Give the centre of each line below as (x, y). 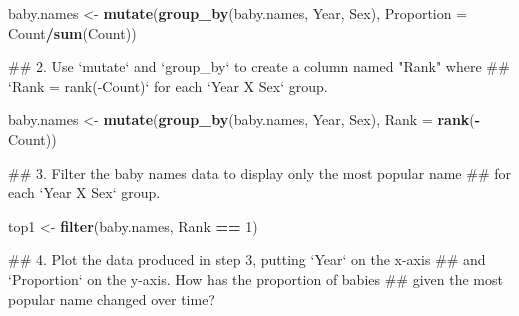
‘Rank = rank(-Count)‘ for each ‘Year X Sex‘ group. (168, 85)
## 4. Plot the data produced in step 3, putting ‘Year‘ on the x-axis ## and (247, 259)
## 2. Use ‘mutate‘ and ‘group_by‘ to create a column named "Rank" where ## (259, 66)
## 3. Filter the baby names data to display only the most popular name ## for (259, 172)
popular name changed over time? (111, 298)
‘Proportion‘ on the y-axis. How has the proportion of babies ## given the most (255, 278)
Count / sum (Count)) (72, 32)
